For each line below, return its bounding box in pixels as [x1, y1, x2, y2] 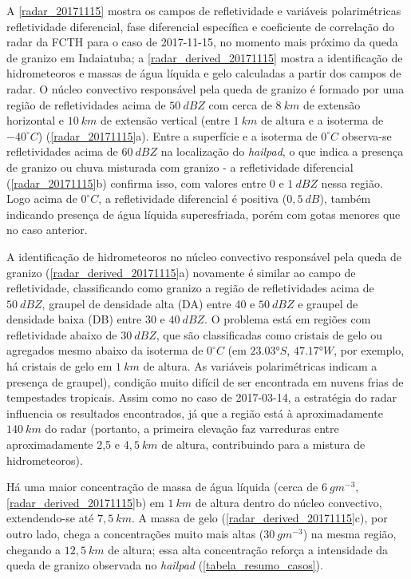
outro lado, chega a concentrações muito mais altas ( [6, 525, 264, 541]
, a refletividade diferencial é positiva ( [98, 190, 287, 207]
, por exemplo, [334, 342, 405, 359]
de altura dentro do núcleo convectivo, [195, 494, 382, 510]
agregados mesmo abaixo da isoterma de [6, 342, 204, 359]
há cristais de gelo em [6, 358, 113, 375]
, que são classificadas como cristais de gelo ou [156, 326, 382, 343]
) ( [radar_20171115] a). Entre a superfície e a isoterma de [38, 127, 318, 144]
